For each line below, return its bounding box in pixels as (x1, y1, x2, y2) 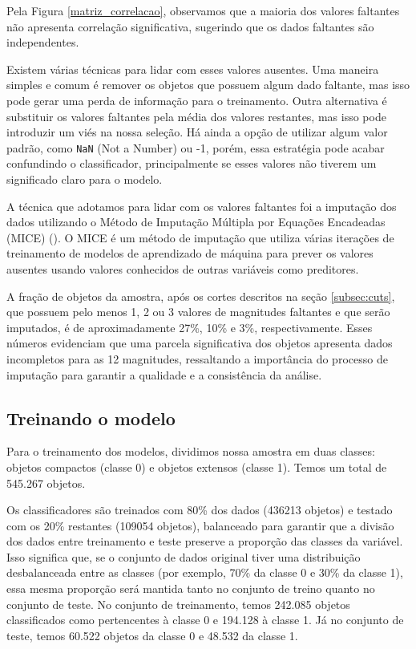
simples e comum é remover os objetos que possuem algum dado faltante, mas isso (6, 76, 410, 93)
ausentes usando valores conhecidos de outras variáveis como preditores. (6, 260, 359, 277)
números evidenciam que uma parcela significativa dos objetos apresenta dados (6, 335, 393, 351)
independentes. (6, 34, 79, 51)
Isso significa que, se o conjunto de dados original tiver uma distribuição (6, 548, 361, 565)
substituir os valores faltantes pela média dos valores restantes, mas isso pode (6, 107, 386, 124)
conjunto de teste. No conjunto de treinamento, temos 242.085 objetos (6, 595, 350, 612)
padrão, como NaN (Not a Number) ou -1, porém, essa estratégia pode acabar (6, 139, 385, 156)
